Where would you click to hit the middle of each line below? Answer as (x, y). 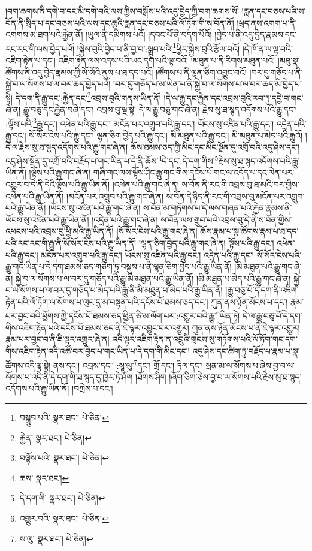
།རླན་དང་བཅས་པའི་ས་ (274, 11)
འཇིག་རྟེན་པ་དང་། (31, 60)
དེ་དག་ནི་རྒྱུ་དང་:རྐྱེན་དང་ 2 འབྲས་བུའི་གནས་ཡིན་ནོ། (88, 97)
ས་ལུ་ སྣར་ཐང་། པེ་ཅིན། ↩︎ (56, 538)
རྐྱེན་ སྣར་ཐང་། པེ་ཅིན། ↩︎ (55, 437)
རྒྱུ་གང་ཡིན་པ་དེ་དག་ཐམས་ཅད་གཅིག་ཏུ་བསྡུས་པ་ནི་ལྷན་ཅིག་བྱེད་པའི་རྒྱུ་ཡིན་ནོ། (119, 267)
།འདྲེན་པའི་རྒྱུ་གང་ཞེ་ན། (125, 219)
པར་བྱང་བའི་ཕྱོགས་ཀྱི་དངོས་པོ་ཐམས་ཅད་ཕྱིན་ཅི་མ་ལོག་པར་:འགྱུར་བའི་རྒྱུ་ (111, 316)
